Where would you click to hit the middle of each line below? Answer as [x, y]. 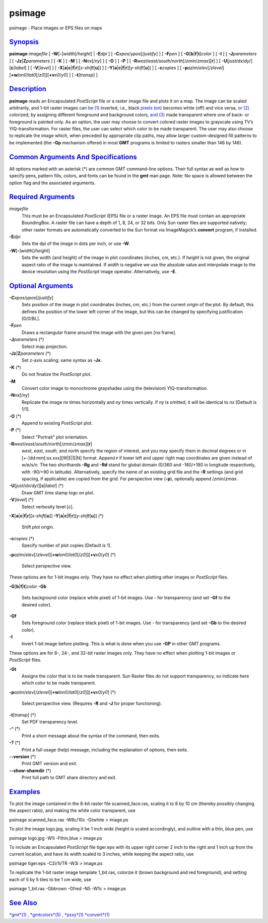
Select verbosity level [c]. [48, 507]
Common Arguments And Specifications [73, 157]
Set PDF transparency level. [50, 721]
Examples [25, 792]
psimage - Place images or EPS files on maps [56, 28]
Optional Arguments [41, 286]
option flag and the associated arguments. [52, 183]
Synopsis [24, 42]
